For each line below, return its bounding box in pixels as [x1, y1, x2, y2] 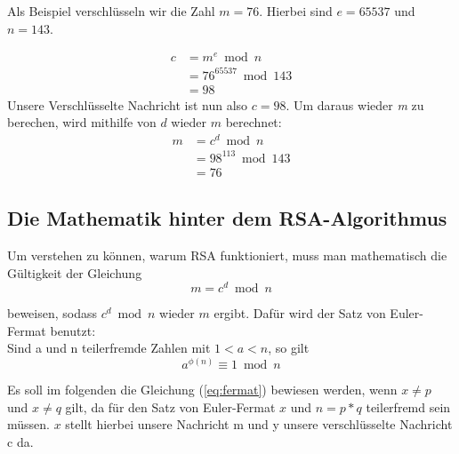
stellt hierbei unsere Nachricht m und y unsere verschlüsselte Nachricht [65, 415, 453, 434]
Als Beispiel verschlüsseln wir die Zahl [7, 2, 215, 20]
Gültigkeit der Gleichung [7, 263, 142, 282]
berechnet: [225, 113, 282, 131]
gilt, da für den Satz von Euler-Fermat [65, 397, 276, 416]
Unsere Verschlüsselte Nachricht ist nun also [7, 95, 248, 114]
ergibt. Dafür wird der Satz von [213, 304, 386, 323]
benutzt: [50, 321, 96, 339]
